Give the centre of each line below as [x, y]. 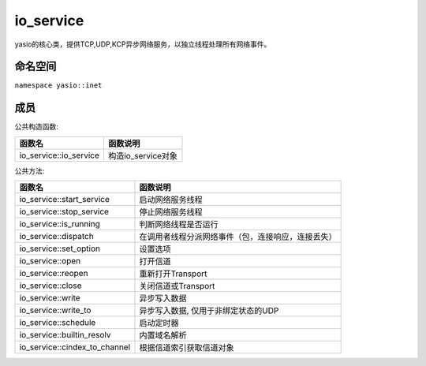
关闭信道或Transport [177, 286]
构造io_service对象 [142, 155]
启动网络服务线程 [171, 200]
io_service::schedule [58, 323]
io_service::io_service [60, 155]
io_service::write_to [55, 310]
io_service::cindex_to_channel [75, 347]
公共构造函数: [37, 127]
